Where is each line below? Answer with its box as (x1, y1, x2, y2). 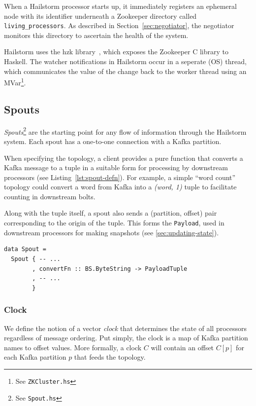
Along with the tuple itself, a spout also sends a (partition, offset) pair (4, 208, 217, 218)
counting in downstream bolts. (4, 191, 96, 201)
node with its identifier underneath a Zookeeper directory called (4, 10, 197, 21)
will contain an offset (151, 342, 214, 352)
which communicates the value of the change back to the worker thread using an (4, 66, 247, 76)
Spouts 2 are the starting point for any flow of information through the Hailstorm (4, 125, 247, 137)
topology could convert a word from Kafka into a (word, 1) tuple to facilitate (4, 182, 237, 192)
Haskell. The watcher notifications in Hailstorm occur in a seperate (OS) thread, (4, 56, 247, 67)
